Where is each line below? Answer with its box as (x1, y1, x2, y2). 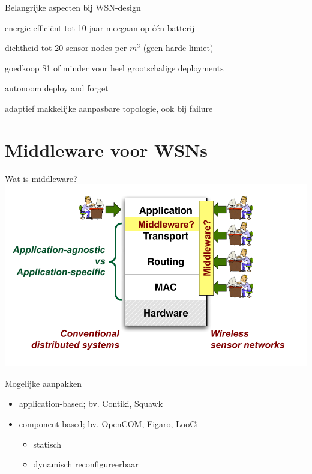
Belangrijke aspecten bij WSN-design (5, 1, 141, 13)
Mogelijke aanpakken (5, 377, 82, 389)
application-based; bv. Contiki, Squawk (19, 397, 163, 410)
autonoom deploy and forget (5, 82, 109, 94)
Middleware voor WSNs (5, 137, 208, 162)
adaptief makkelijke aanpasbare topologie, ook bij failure (5, 102, 213, 114)
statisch (33, 437, 62, 450)
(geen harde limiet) (143, 41, 214, 54)
